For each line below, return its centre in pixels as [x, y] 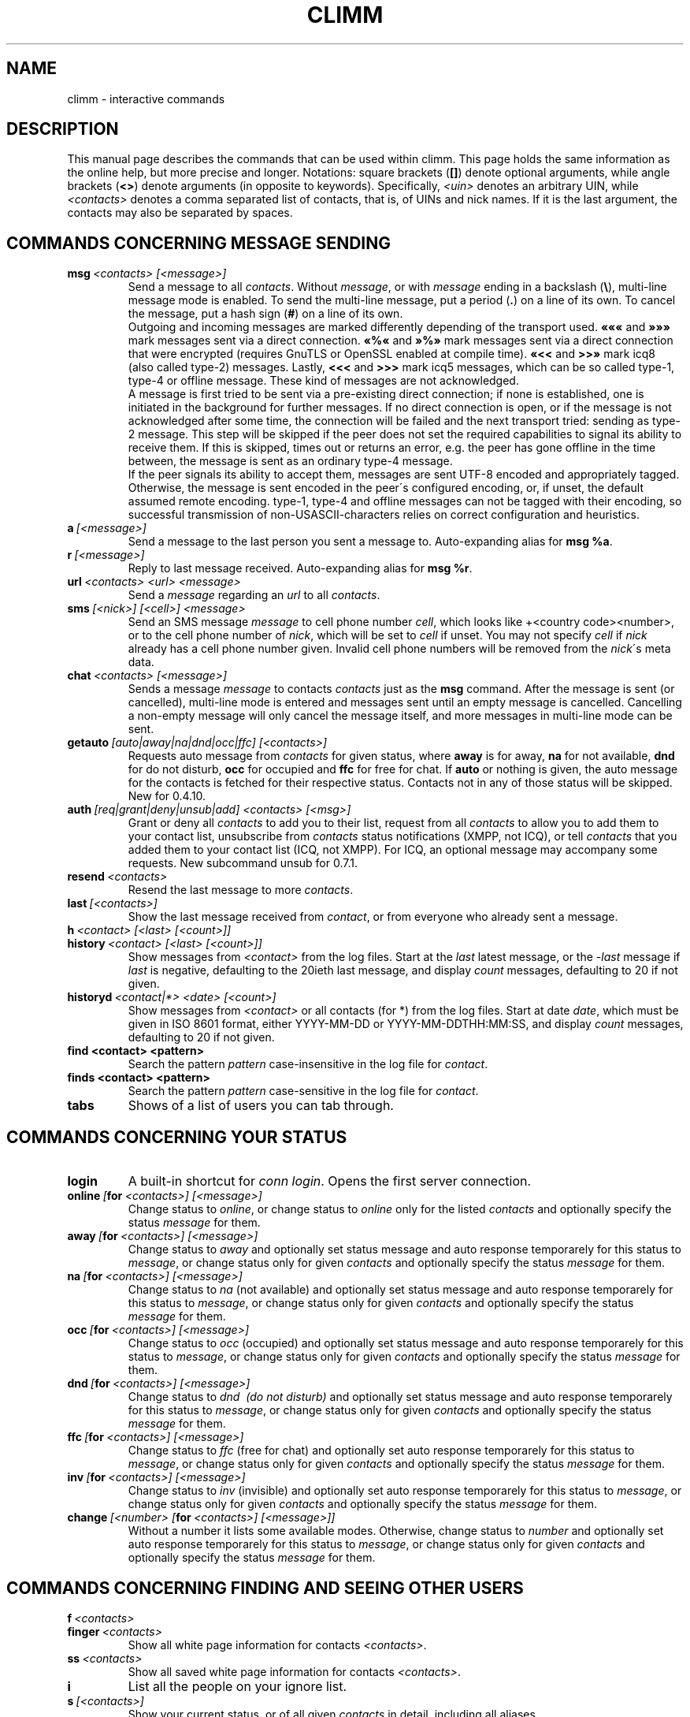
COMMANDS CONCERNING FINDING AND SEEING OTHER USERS [265, 1588]
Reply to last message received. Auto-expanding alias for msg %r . [300, 568]
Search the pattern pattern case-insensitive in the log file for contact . [308, 1064]
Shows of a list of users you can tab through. [261, 1106]
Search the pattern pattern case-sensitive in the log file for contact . [303, 1091]
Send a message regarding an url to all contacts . [254, 595]
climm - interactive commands [146, 99]
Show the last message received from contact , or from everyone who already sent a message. [373, 917]
